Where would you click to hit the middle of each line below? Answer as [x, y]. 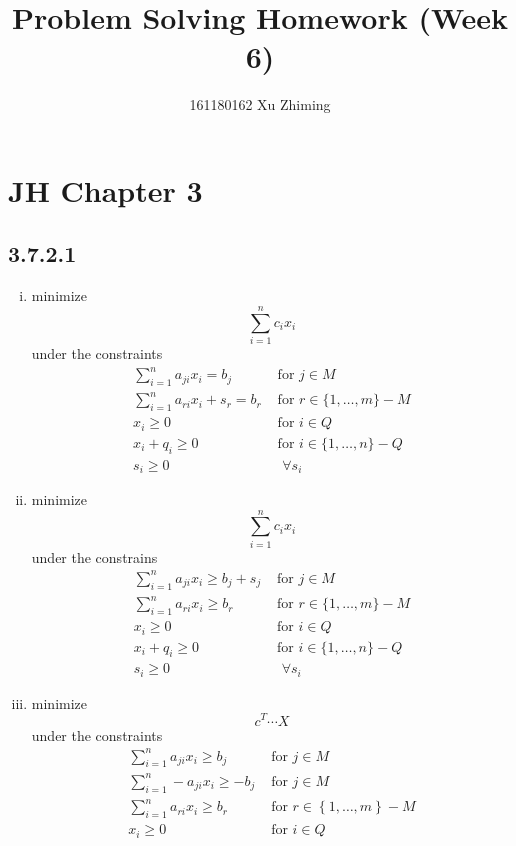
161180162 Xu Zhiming [260, 104]
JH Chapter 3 [105, 189]
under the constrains [94, 556]
